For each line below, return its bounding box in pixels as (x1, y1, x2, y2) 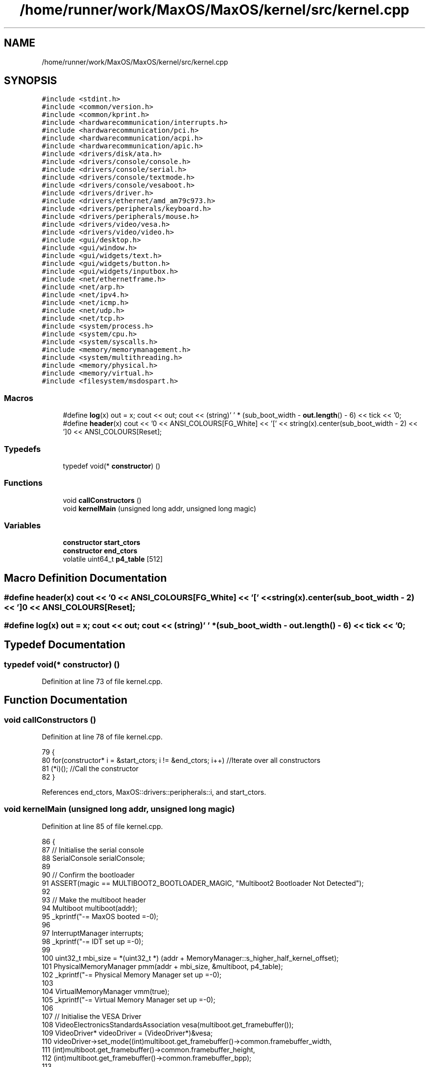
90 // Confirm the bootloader (42, 870, 135, 879)
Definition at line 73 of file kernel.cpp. (42, 677, 163, 686)
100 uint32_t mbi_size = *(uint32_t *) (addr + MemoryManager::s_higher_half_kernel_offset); (42, 953, 339, 962)
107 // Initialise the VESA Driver (42, 1012, 142, 1020)
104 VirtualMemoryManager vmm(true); (42, 987, 170, 996)
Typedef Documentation (4, 639, 125, 651)
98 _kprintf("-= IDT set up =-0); (42, 937, 143, 946)
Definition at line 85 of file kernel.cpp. (42, 822, 163, 830)
